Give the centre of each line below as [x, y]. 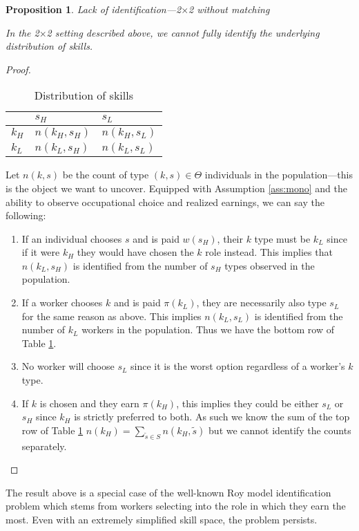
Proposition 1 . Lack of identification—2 [94, 9]
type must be [282, 238]
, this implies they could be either [248, 403]
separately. [44, 446]
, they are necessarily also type [261, 302]
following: [26, 215]
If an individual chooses [72, 238]
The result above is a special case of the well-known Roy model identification [168, 492]
